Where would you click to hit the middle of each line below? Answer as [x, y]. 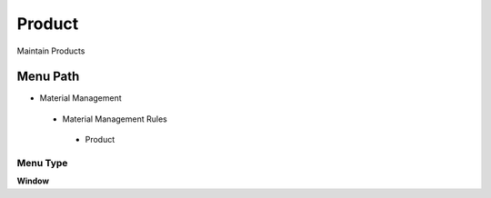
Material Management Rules [115, 119]
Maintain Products [51, 51]
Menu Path [48, 77]
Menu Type [42, 163]
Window [33, 181]
